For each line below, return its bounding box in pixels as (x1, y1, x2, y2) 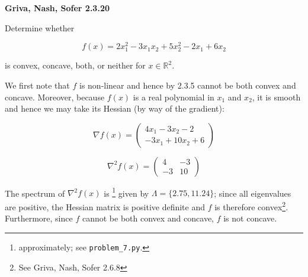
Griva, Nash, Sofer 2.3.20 (5, 2, 110, 14)
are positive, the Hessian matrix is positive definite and (5, 200, 206, 213)
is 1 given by (104, 185, 149, 199)
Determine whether (5, 21, 75, 34)
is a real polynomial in (133, 90, 214, 103)
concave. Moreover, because (5, 90, 105, 103)
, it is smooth (252, 90, 301, 103)
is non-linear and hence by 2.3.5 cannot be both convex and (79, 79, 296, 92)
